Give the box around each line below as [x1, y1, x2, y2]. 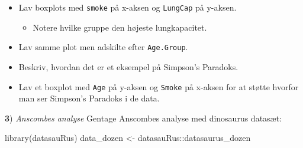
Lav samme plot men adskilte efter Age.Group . [18, 41, 188, 53]
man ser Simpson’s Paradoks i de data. [18, 92, 160, 104]
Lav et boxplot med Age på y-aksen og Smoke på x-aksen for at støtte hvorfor [18, 80, 299, 93]
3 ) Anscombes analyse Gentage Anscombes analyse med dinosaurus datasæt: [5, 111, 282, 124]
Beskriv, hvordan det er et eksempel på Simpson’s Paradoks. [18, 60, 238, 73]
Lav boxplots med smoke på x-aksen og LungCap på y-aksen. [18, 1, 237, 13]
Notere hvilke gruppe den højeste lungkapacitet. [33, 21, 207, 33]
